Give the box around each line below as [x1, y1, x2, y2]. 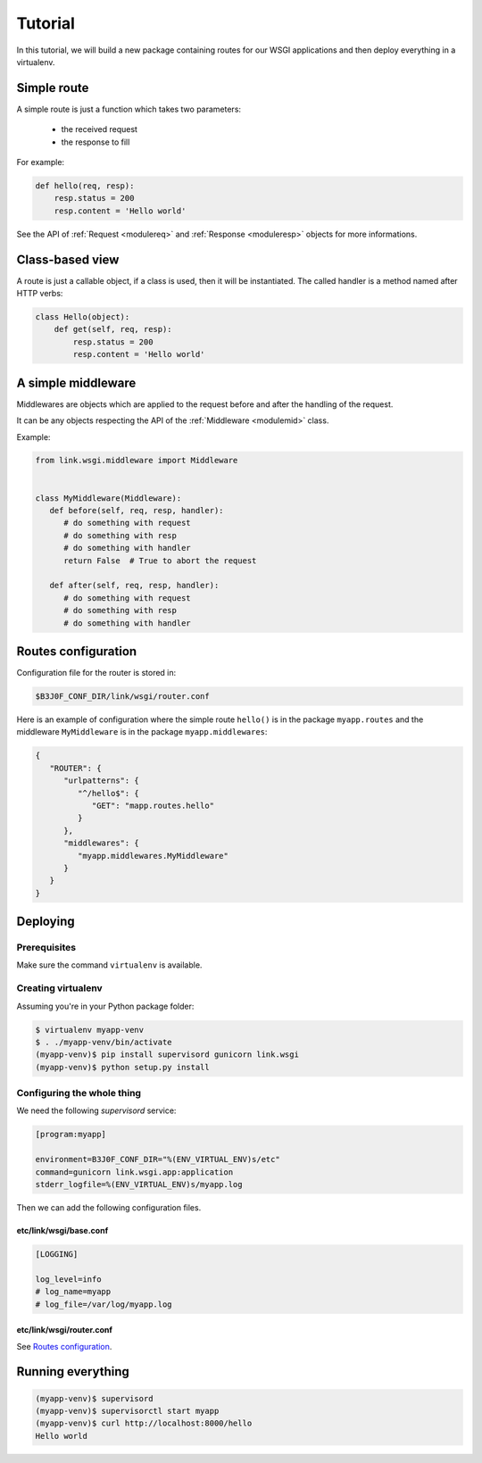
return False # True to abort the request [63, 555, 257, 566]
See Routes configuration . [16, 1341, 112, 1351]
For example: [16, 157, 65, 168]
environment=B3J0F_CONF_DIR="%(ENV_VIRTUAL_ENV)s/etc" [35, 1154, 280, 1165]
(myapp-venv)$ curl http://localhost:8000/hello [35, 1418, 253, 1428]
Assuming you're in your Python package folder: [16, 1001, 195, 1011]
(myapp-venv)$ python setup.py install [35, 1062, 210, 1072]
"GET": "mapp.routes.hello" [91, 800, 214, 810]
